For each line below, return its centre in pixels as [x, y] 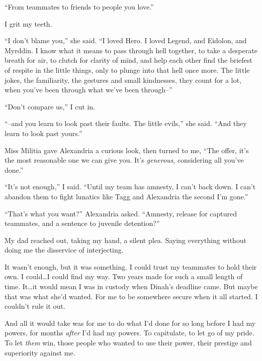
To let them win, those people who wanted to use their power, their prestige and [128, 343]
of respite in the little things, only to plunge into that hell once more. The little [127, 70]
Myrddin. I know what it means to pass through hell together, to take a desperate [131, 50]
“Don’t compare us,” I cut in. [50, 106]
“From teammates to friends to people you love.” [79, 7]
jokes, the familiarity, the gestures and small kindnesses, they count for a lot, [123, 80]
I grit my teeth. [28, 23]
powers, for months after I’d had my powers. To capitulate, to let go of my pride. [129, 333]
